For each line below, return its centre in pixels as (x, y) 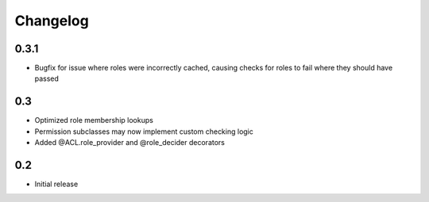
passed (47, 78)
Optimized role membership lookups (94, 120)
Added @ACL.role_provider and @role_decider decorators (130, 143)
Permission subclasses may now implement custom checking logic (144, 131)
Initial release (56, 184)
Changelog (52, 21)
